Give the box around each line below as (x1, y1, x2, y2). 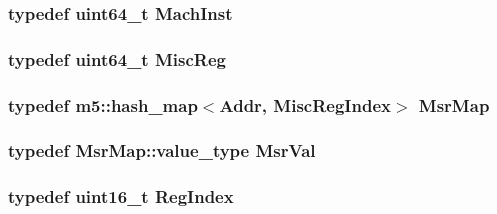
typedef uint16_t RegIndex (8, 184, 234, 209)
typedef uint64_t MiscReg (8, 46, 226, 71)
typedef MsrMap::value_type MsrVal (8, 138, 316, 163)
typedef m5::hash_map (8, 92, 198, 117)
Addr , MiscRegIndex (219, 92, 391, 117)
